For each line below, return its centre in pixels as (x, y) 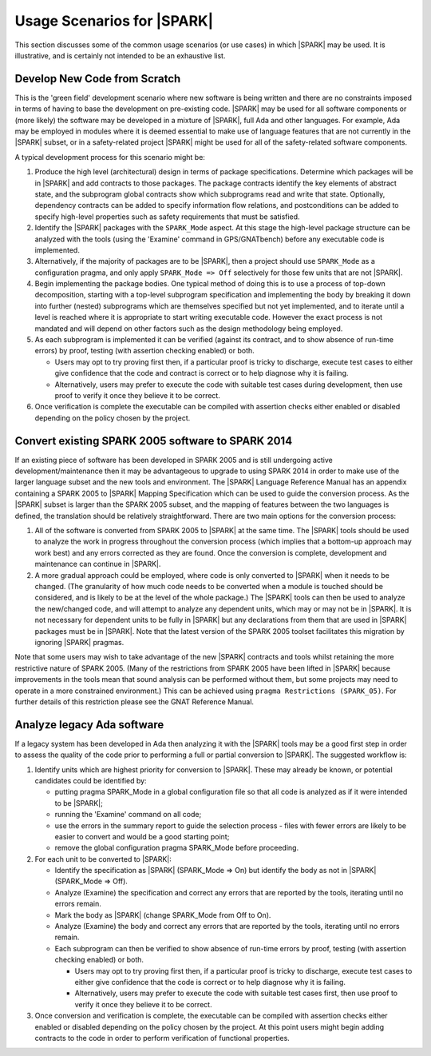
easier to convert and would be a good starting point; (142, 836)
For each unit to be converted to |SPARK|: (103, 859)
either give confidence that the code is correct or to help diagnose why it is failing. (210, 982)
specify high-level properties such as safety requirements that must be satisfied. (167, 217)
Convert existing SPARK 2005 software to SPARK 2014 (154, 441)
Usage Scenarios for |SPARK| (114, 21)
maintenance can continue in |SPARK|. (98, 564)
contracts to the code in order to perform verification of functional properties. (162, 1038)
